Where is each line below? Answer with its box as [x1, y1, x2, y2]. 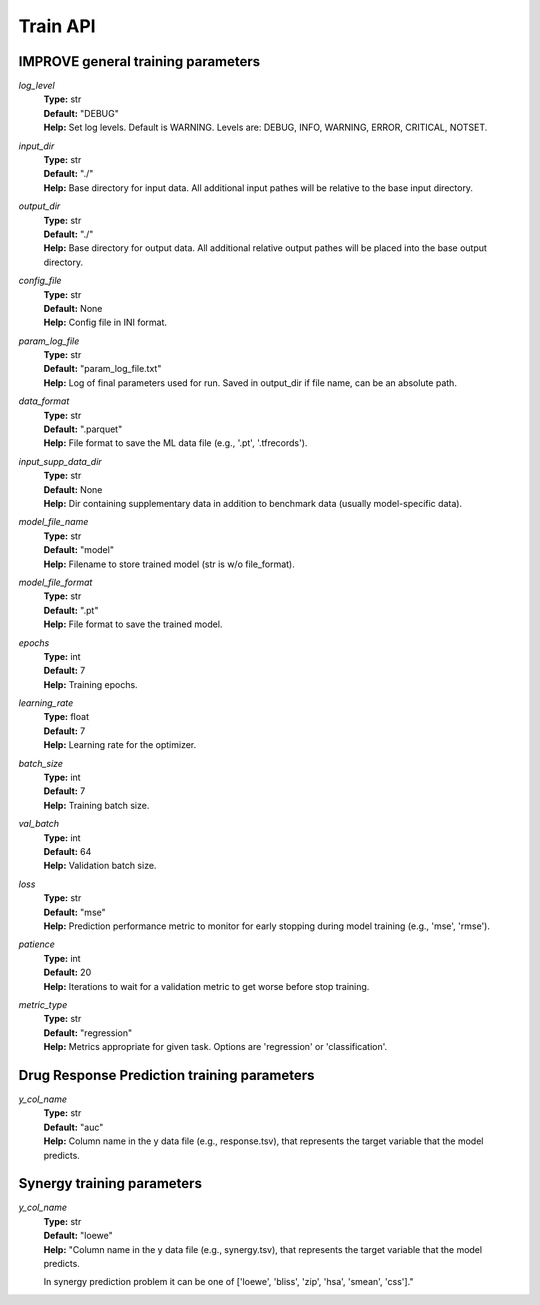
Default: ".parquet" [43, 423, 123, 435]
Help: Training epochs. [43, 678, 139, 690]
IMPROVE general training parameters [18, 53, 261, 70]
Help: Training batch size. [43, 799, 150, 811]
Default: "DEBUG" [43, 107, 119, 119]
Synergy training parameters [18, 1175, 202, 1192]
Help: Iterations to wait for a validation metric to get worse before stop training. [43, 980, 370, 992]
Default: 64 [43, 845, 92, 857]
